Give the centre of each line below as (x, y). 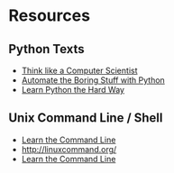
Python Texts (46, 49)
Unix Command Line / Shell (86, 118)
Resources (50, 16)
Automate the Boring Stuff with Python (93, 80)
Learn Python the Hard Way (73, 90)
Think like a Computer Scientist (79, 70)
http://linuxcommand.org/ (69, 149)
